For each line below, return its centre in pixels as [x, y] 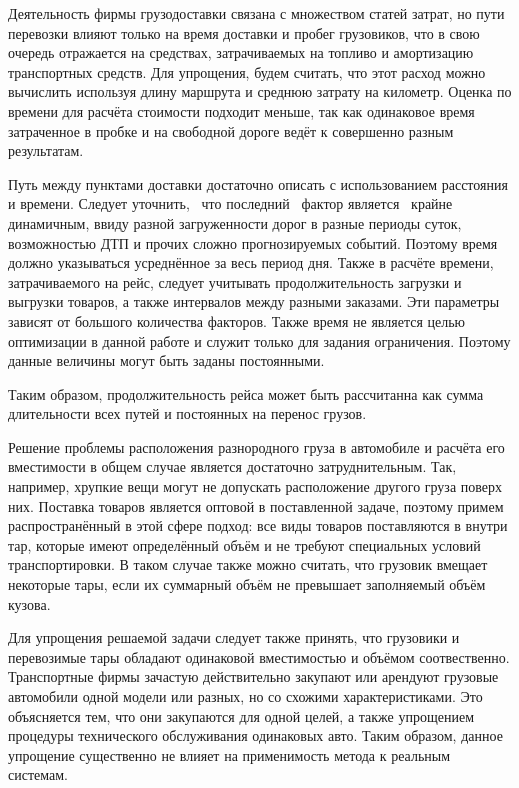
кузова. [29, 603]
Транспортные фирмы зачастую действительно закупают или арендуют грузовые [253, 676]
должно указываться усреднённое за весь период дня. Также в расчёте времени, [251, 262]
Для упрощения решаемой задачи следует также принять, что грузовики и [234, 637]
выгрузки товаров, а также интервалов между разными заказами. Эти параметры [254, 301]
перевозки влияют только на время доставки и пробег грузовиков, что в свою [244, 32]
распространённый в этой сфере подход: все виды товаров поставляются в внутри [258, 525]
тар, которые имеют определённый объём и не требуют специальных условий [244, 544]
